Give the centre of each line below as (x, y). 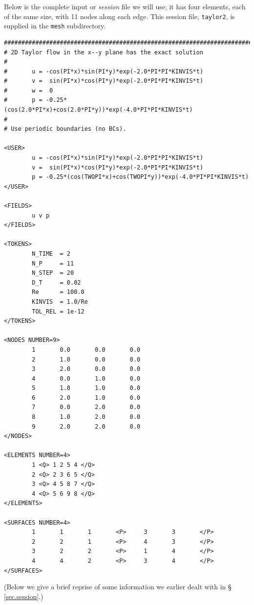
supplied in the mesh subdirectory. (55, 26)
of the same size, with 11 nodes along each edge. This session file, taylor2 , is (119, 16)
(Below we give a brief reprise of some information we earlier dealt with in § (118, 587)
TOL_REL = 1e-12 (58, 311)
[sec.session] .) (24, 596)
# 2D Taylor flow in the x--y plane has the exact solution (104, 52)
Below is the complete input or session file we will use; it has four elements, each (125, 6)
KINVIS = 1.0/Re (60, 302)
